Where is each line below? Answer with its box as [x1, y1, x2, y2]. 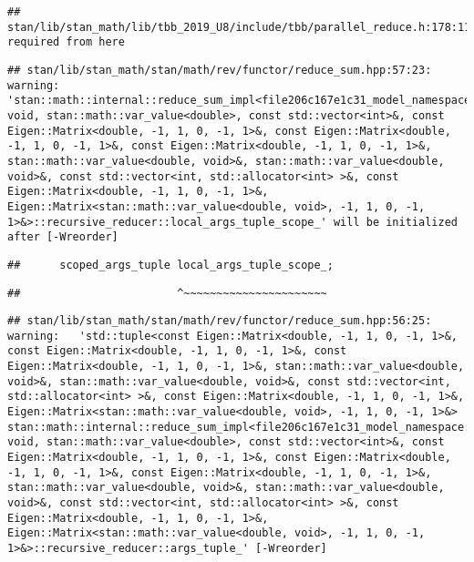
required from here [7, 36, 125, 49]
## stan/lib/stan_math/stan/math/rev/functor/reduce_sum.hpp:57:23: [7, 63, 432, 77]
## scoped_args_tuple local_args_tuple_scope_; [7, 258, 334, 271]
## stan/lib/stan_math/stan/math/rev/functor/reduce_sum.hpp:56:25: [7, 314, 432, 328]
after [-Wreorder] [7, 230, 118, 244]
